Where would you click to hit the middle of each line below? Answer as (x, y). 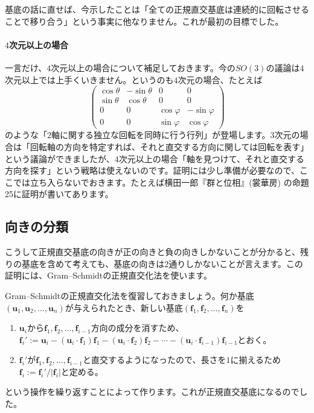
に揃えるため (255, 360)
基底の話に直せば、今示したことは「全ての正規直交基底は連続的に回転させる (157, 9)
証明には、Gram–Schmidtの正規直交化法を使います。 (108, 275)
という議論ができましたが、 (60, 158)
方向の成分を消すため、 (137, 328)
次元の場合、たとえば (220, 79)
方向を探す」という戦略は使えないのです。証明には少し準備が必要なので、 (152, 170)
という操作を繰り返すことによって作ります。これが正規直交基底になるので (152, 392)
